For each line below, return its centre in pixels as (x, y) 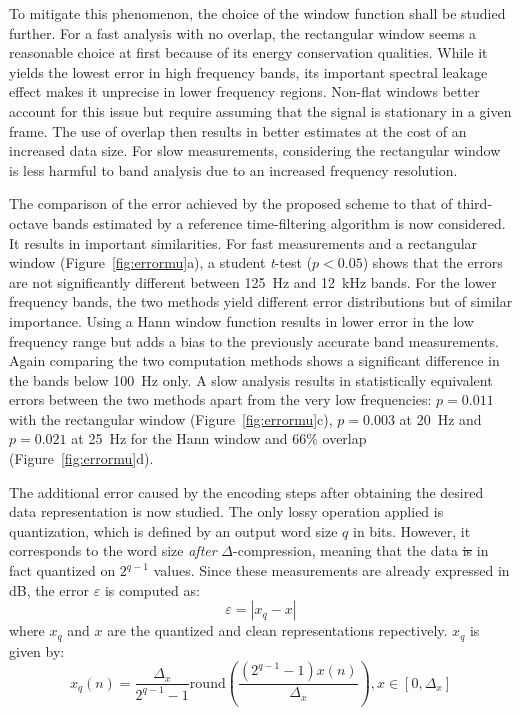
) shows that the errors (432, 262)
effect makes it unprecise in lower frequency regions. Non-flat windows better (244, 91)
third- (474, 203)
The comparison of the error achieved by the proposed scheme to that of (231, 203)
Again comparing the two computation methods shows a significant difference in (254, 360)
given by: (37, 650)
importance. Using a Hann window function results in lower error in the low (241, 320)
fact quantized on (62, 570)
